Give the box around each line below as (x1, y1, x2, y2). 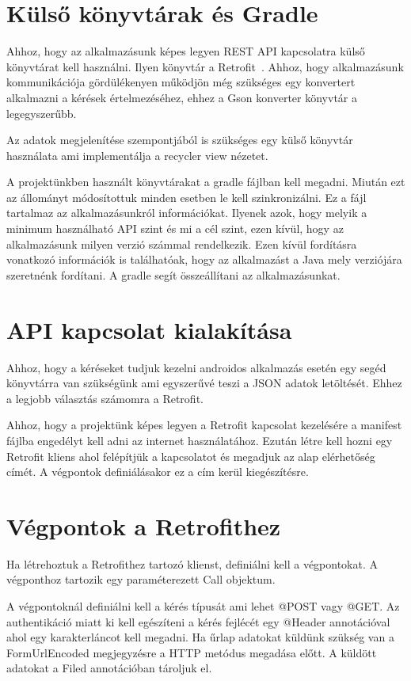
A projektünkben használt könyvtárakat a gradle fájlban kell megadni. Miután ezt (6, 173, 405, 190)
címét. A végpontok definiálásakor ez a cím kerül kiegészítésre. (6, 463, 309, 480)
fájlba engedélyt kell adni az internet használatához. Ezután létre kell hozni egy (6, 432, 393, 448)
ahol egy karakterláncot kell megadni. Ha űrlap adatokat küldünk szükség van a (6, 629, 394, 645)
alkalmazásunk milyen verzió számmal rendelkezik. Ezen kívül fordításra (6, 235, 357, 252)
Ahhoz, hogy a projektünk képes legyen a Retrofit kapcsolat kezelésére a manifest (6, 417, 402, 433)
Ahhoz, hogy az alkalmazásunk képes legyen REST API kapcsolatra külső (6, 43, 365, 59)
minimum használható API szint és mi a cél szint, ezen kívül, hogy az (6, 220, 344, 237)
